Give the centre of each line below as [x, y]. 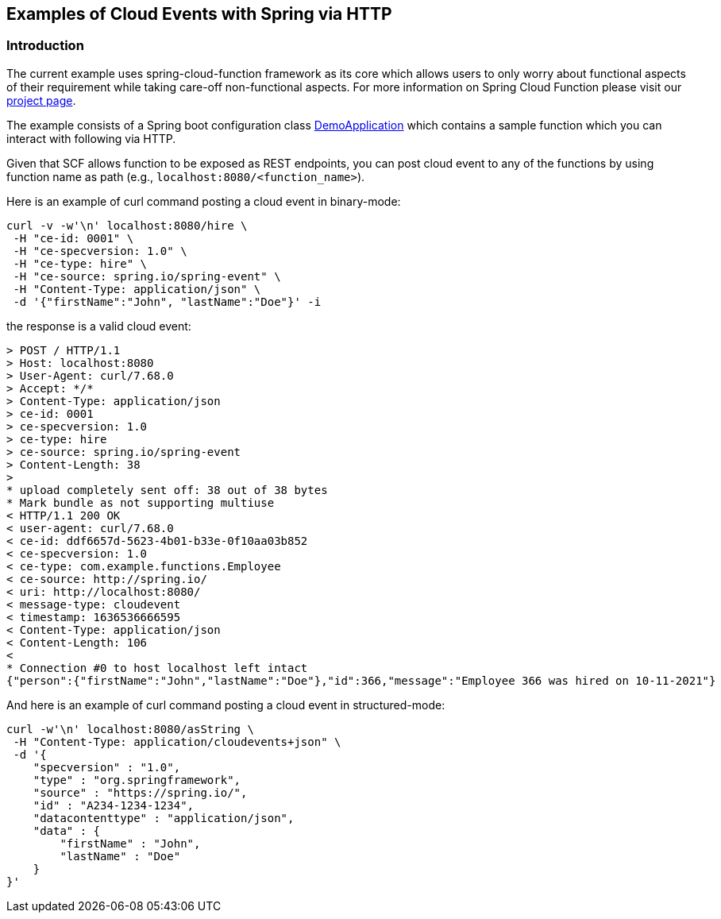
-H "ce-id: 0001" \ [73, 238]
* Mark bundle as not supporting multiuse [141, 502]
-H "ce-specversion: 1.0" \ [100, 251]
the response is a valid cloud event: [99, 326]
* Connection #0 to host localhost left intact [157, 668]
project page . [41, 100]
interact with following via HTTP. [91, 138]
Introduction [45, 46]
